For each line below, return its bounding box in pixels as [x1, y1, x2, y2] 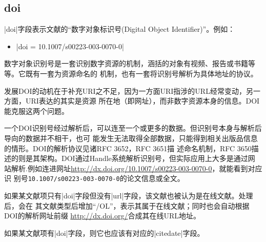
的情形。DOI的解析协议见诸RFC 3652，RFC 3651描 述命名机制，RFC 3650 [4, 143, 252, 153]
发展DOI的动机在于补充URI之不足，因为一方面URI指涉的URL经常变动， [4, 85, 246, 96]
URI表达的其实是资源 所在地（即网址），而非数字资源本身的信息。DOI [25, 95, 260, 106]
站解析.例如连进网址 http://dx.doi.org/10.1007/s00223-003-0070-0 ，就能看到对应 [4, 163, 262, 173]
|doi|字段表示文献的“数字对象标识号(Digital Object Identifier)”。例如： [4, 24, 235, 34]
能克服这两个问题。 [4, 105, 69, 116]
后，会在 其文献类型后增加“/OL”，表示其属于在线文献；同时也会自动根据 [4, 200, 250, 211]
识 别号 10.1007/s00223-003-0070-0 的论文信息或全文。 [4, 173, 185, 184]
